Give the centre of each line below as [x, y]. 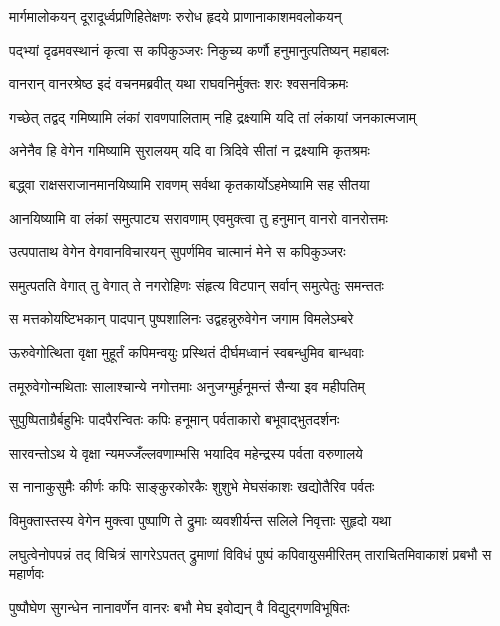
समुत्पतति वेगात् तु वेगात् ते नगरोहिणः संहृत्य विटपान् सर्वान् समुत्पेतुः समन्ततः [196, 284]
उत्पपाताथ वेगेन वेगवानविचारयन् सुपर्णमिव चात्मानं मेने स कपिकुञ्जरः [177, 251]
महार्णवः [26, 573]
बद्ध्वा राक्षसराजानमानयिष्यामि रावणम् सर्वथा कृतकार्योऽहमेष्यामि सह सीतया [189, 183]
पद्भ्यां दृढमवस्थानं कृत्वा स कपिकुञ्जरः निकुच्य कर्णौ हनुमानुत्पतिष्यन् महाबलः [199, 49]
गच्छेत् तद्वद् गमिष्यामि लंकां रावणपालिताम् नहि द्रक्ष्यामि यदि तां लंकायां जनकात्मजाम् [213, 116]
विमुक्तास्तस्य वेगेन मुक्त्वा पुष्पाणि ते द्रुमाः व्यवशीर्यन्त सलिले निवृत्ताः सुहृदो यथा [200, 519]
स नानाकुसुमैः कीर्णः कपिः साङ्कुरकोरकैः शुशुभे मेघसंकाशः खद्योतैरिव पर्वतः [192, 486]
